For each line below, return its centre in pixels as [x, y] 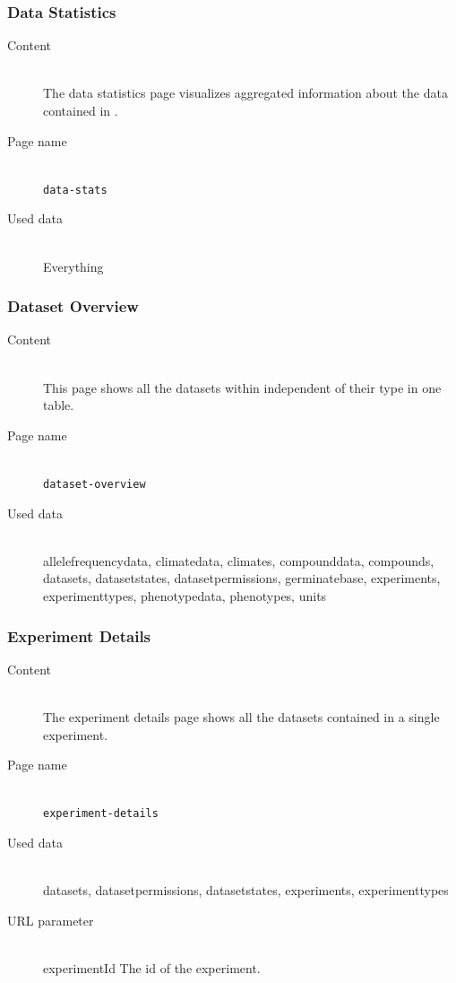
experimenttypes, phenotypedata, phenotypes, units [185, 596]
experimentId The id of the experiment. [152, 968]
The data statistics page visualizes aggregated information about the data [245, 93]
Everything [73, 266]
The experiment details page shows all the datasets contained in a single [241, 717]
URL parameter [51, 920]
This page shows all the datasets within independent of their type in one [242, 387]
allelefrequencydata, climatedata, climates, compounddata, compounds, [239, 560]
